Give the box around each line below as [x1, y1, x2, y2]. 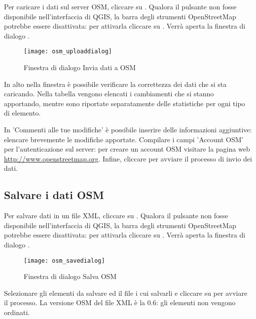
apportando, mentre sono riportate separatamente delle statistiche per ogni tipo [4, 98, 245, 108]
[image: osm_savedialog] [24, 257, 105, 264]
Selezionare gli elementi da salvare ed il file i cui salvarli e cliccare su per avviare [4, 287, 248, 298]
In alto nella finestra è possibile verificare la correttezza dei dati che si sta [4, 79, 227, 89]
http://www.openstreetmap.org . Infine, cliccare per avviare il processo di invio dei [4, 153, 252, 163]
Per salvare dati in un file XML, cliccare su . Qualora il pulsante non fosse [4, 210, 228, 221]
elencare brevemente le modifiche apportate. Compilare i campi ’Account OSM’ [4, 134, 244, 144]
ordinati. [4, 307, 30, 317]
